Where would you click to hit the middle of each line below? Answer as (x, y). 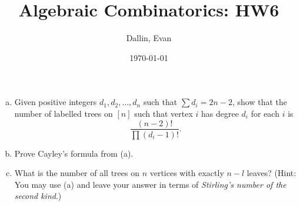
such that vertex (164, 113)
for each (265, 113)
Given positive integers (56, 102)
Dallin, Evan (149, 38)
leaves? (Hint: (271, 173)
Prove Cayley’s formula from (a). (74, 153)
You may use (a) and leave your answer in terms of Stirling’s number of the (150, 184)
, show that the (259, 102)
